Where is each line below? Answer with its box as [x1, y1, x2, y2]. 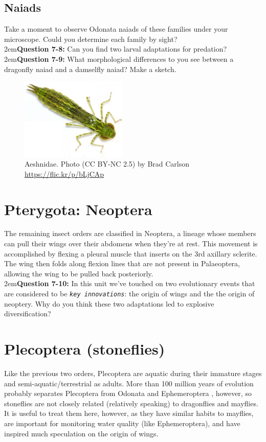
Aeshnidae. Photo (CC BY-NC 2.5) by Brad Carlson [25, 158, 190, 169]
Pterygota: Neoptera [4, 198, 152, 219]
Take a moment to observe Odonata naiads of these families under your [4, 24, 228, 34]
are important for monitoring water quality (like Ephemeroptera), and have [4, 417, 240, 428]
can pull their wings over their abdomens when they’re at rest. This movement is [4, 238, 258, 249]
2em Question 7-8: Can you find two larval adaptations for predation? [4, 43, 227, 54]
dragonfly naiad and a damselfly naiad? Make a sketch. [4, 63, 176, 74]
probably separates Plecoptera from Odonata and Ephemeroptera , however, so [4, 388, 252, 399]
